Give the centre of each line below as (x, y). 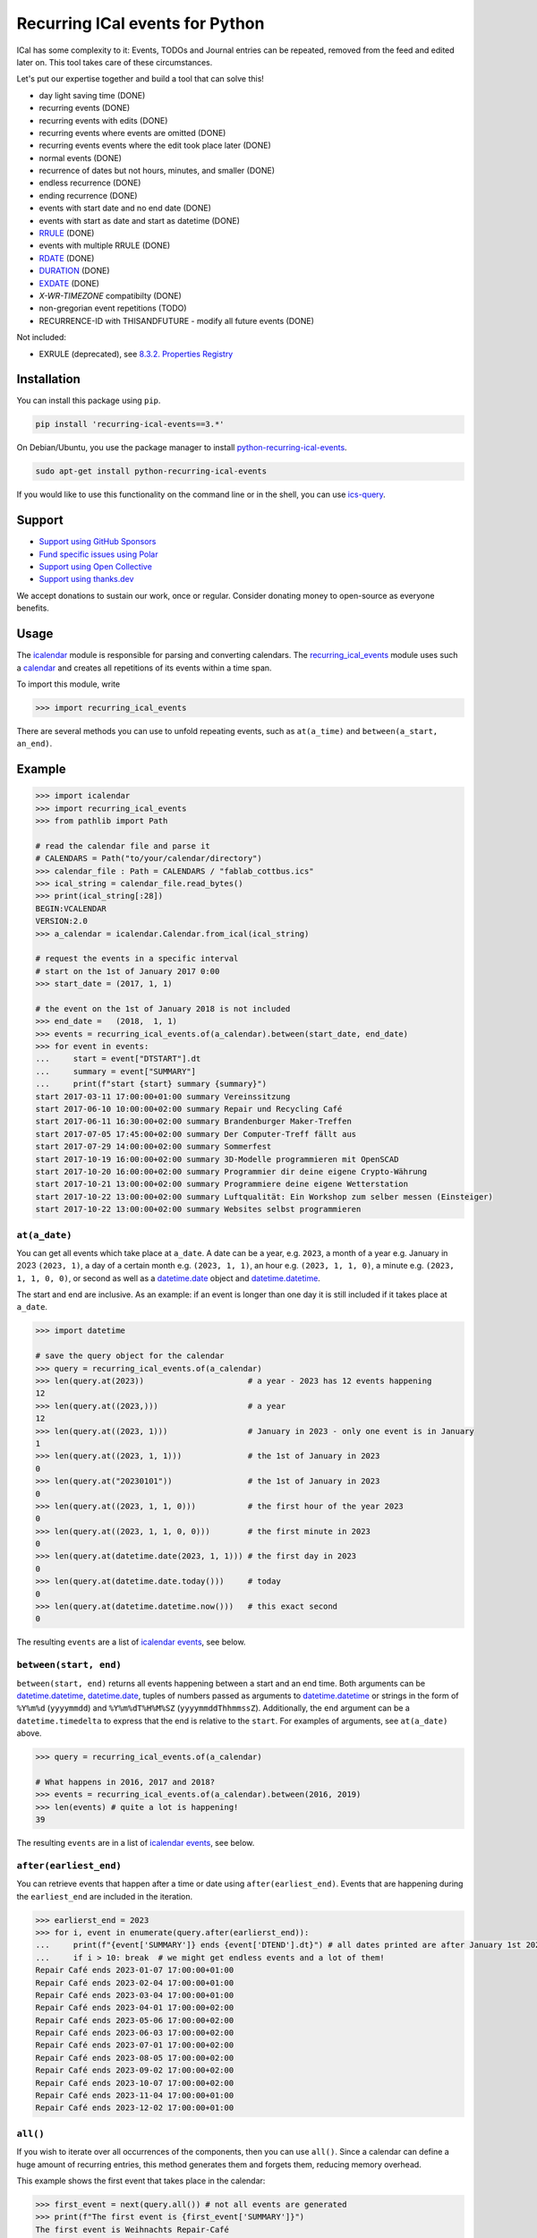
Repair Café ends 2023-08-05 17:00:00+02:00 (135, 2058)
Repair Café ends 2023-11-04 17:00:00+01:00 (135, 2096)
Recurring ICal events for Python (141, 23)
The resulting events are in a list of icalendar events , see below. (136, 1843)
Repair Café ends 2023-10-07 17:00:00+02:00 (135, 2083)
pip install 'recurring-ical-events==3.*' (130, 424)
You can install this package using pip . (89, 401)
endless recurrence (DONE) (90, 183)
